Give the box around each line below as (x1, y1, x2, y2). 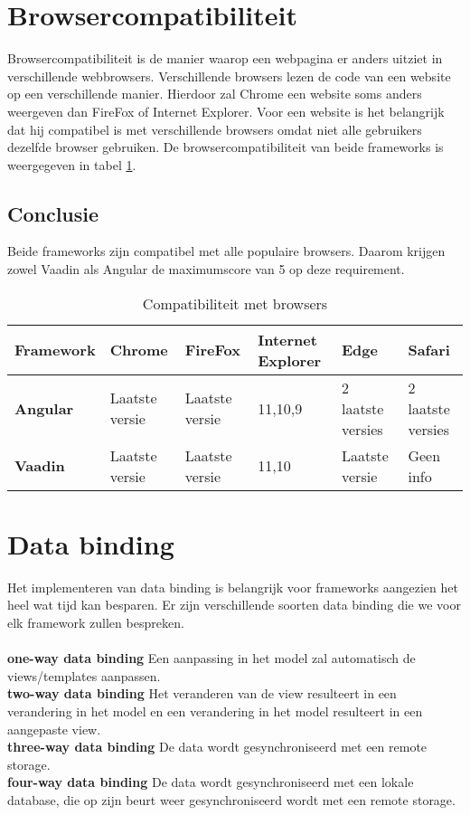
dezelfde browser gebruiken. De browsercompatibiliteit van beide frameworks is (7, 137, 444, 156)
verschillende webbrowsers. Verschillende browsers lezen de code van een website (7, 66, 451, 85)
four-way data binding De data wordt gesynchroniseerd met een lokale (7, 772, 414, 791)
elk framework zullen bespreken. (7, 612, 184, 631)
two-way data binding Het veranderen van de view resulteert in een (7, 684, 397, 703)
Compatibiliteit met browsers (142, 292, 328, 314)
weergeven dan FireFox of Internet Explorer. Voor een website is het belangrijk (7, 101, 445, 120)
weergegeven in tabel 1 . (7, 155, 136, 174)
